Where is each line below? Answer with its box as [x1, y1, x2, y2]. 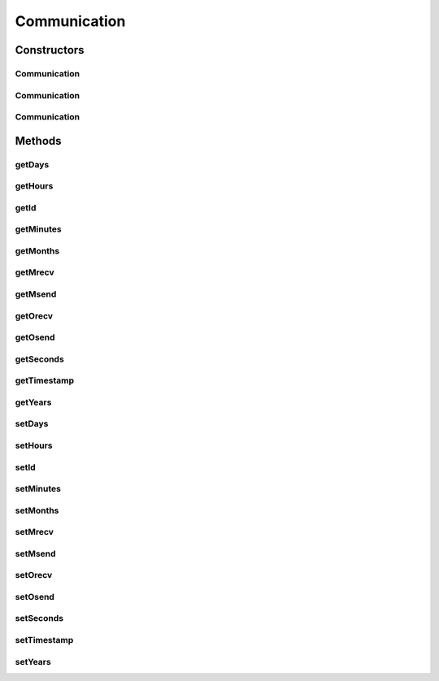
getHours [15, 180, 54, 192]
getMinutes [15, 223, 62, 235]
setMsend [15, 548, 56, 559]
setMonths [15, 505, 59, 516]
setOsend [15, 591, 54, 602]
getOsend [15, 332, 56, 343]
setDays [15, 419, 49, 430]
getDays [15, 158, 50, 170]
